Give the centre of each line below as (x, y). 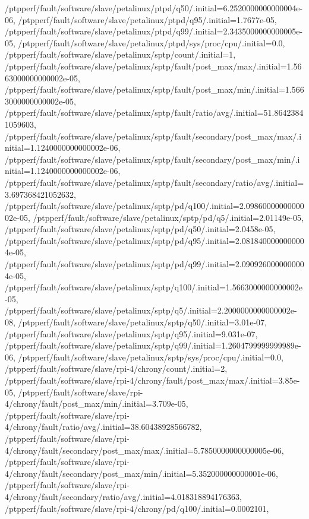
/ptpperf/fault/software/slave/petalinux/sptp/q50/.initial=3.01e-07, (142, 322)
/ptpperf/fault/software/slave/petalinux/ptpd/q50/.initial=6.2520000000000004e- (154, 8)
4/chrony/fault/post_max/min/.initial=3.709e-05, (97, 404)
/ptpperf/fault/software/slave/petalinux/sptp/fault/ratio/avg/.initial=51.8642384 (154, 113)
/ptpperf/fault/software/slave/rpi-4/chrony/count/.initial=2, (116, 368)
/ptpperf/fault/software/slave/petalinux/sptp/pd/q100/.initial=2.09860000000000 (154, 206)
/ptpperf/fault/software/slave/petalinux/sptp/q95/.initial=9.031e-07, (131, 333)
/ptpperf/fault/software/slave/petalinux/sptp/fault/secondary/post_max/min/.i (152, 159)
